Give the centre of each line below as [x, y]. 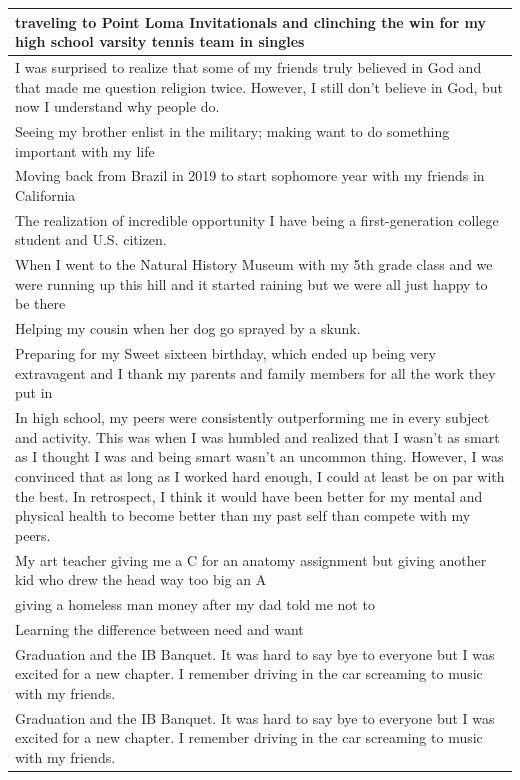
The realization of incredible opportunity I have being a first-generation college [257, 219]
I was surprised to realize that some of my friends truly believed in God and [248, 66]
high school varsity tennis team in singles [160, 41]
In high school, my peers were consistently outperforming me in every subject [252, 417]
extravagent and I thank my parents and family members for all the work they [255, 372]
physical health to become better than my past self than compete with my [243, 515]
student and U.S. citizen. [91, 239]
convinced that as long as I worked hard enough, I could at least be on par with [260, 475]
